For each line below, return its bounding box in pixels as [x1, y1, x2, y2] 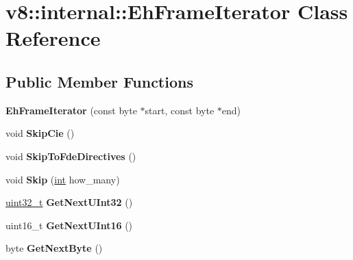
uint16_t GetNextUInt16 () [5, 218, 133, 232]
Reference [5, 24, 101, 52]
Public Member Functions [5, 70, 193, 92]
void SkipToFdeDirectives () [5, 148, 136, 163]
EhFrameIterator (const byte [5, 103, 137, 117]
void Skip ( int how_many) [5, 172, 120, 186]
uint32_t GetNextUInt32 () [5, 195, 133, 209]
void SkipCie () [5, 126, 75, 140]
